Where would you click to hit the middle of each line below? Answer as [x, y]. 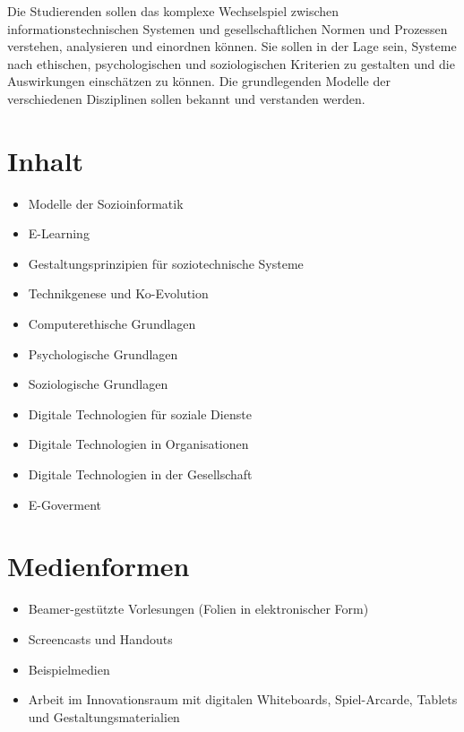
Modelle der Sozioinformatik [106, 203]
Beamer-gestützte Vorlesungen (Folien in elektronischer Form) [198, 609]
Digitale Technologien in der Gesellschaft [140, 474]
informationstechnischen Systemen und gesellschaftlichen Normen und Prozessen [228, 28]
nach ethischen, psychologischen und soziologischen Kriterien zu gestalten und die [231, 63]
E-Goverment [65, 504]
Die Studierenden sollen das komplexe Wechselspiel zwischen [173, 11]
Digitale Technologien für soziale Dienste [140, 413]
